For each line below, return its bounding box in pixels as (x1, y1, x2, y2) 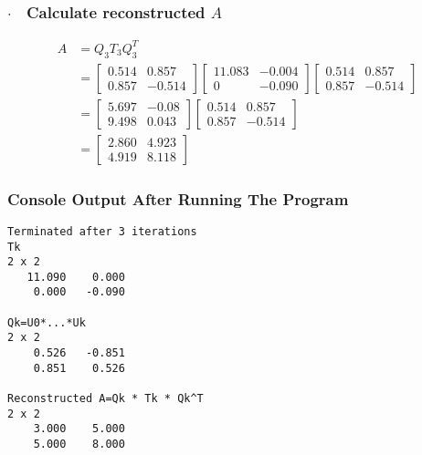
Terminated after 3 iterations (7, 224, 197, 238)
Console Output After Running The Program (7, 187, 349, 210)
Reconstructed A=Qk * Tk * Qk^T (7, 392, 204, 406)
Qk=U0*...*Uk (7, 315, 86, 329)
